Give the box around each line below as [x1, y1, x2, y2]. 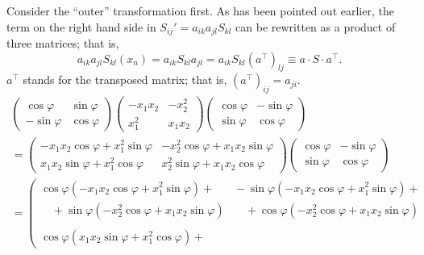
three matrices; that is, [6, 35, 119, 52]
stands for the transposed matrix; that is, [23, 71, 227, 88]
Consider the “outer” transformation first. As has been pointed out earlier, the [6, 2, 394, 19]
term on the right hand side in [6, 18, 156, 35]
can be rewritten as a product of [235, 18, 396, 35]
